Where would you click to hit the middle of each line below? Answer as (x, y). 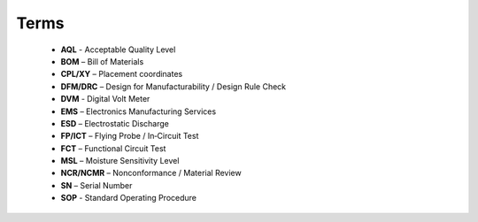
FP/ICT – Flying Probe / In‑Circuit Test (130, 136)
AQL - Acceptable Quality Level (118, 50)
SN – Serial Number (96, 185)
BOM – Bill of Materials (102, 61)
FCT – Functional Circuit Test (113, 148)
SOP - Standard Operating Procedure (129, 198)
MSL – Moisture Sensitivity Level (120, 161)
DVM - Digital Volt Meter (105, 99)
